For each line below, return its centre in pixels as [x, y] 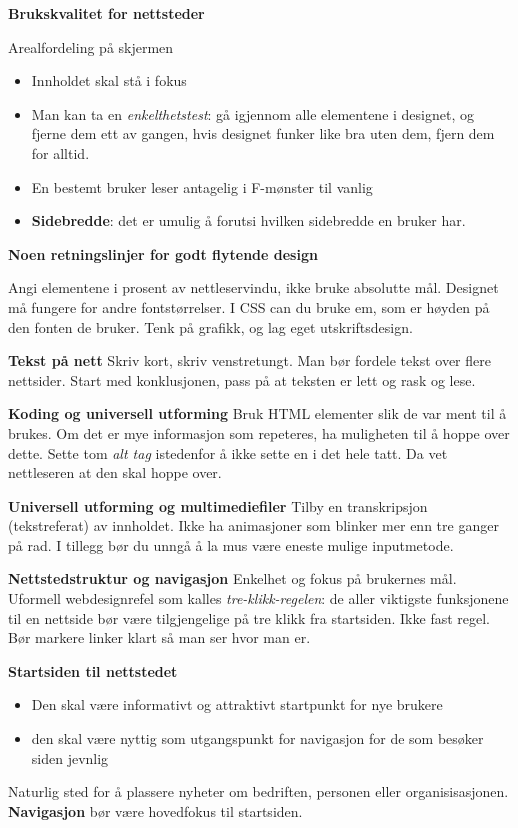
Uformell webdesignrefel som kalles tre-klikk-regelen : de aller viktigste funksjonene [258, 598]
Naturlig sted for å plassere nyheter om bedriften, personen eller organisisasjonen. [258, 791]
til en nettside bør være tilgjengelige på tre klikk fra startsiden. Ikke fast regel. [249, 617]
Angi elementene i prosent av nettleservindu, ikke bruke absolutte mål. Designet [253, 287]
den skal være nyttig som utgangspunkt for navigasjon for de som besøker [257, 738]
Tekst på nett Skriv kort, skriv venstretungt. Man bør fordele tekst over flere [249, 360]
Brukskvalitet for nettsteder [106, 13]
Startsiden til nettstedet [93, 670]
